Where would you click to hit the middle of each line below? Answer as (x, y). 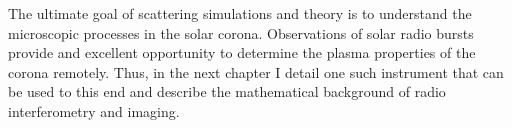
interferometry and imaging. (94, 110)
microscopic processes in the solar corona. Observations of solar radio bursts (241, 32)
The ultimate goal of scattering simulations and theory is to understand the (240, 13)
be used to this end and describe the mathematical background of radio (227, 91)
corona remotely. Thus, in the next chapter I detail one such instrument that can (256, 71)
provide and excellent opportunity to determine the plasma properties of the (242, 52)
